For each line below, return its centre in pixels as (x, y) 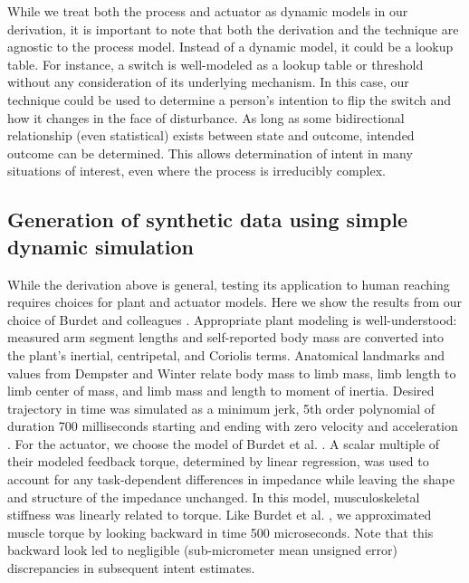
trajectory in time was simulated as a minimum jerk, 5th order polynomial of (221, 408)
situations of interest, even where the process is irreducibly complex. (196, 171)
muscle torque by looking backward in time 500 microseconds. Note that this (220, 532)
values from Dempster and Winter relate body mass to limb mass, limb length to (232, 373)
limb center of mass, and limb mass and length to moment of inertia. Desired (221, 391)
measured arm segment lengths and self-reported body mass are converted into (226, 337)
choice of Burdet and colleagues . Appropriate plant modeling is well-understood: (232, 319)
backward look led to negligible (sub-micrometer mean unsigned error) (202, 550)
